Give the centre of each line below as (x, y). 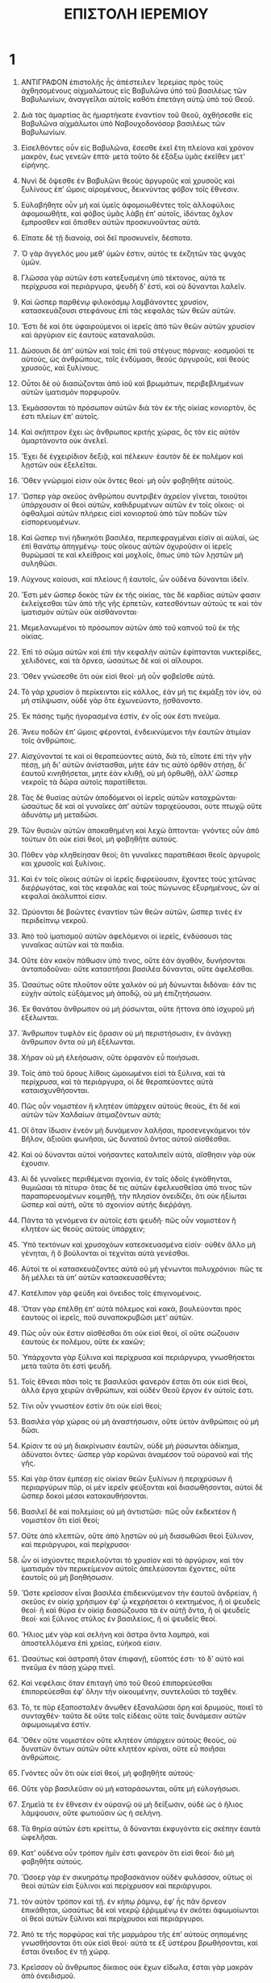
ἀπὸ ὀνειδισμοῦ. (48, 1976)
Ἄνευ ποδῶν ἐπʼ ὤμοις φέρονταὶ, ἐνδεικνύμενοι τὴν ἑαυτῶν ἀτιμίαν (136, 731)
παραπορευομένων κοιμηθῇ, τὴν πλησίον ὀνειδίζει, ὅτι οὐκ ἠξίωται (133, 1196)
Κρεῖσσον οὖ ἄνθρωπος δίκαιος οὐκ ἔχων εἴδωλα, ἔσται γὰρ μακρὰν (137, 1967)
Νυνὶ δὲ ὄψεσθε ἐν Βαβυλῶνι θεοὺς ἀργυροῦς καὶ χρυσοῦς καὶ (128, 180)
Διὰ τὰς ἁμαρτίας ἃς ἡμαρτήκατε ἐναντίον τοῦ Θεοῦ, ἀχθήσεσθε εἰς (137, 115)
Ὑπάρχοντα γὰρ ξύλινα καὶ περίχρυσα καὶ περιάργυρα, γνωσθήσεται (138, 1357)
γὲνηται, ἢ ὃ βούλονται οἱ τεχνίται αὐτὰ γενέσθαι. (105, 1253)
